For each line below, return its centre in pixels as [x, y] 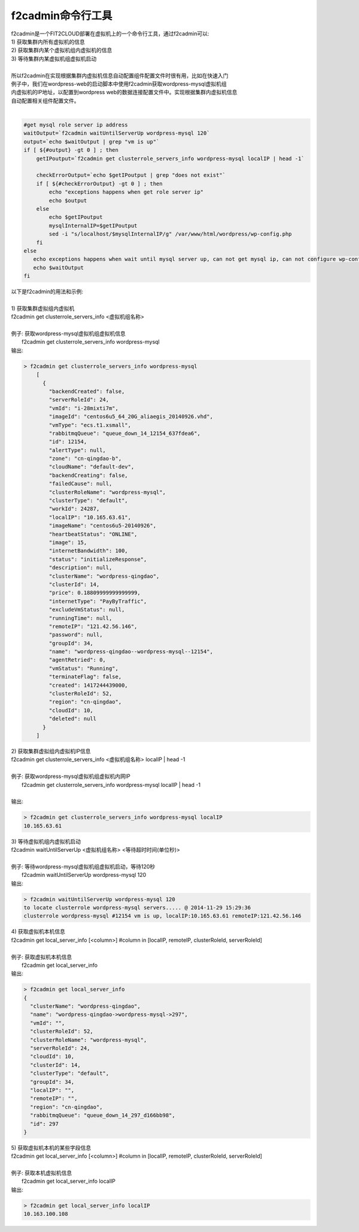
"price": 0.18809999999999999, [95, 593]
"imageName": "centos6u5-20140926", [103, 526]
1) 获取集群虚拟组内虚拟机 [43, 308]
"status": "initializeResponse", [98, 559]
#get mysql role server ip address [76, 125]
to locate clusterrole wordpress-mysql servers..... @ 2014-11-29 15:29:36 [137, 908]
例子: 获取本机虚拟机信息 [41, 1173]
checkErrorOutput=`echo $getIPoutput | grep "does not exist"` [131, 175]
